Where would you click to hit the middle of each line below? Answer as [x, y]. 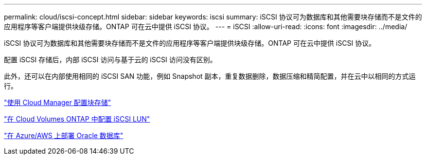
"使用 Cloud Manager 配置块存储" [58, 102]
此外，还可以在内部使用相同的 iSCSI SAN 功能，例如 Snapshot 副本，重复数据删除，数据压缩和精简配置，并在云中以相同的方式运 [210, 76]
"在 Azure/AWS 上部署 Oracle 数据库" [64, 135]
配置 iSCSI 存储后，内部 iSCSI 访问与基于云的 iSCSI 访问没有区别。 [110, 60]
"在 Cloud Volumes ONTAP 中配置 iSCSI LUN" [77, 119]
